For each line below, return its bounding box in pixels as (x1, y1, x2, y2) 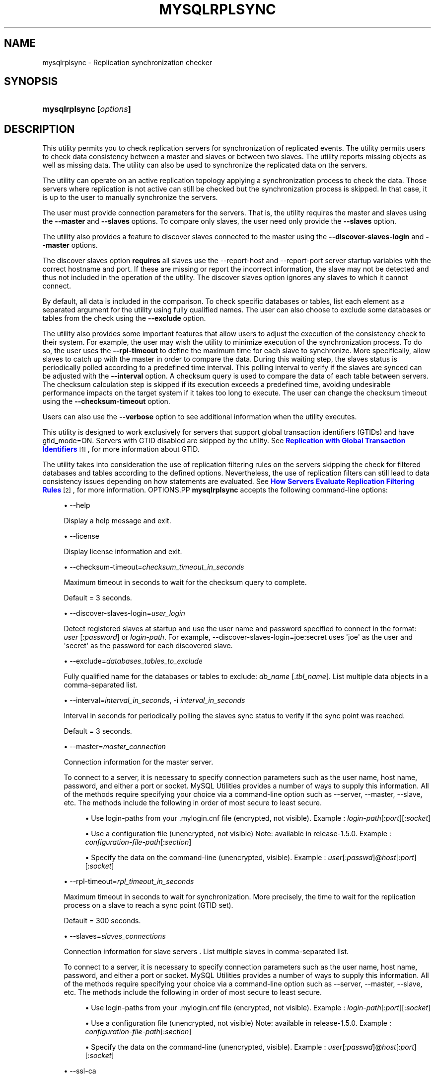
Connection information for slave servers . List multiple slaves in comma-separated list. (64, 947, 349, 956)
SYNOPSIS (4, 75, 58, 88)
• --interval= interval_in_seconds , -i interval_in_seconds (64, 696, 245, 705)
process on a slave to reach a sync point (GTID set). (64, 901, 233, 910)
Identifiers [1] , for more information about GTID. (42, 445, 200, 454)
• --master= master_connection (64, 742, 166, 751)
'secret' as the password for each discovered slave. (64, 641, 233, 650)
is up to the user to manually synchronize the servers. (42, 193, 218, 202)
